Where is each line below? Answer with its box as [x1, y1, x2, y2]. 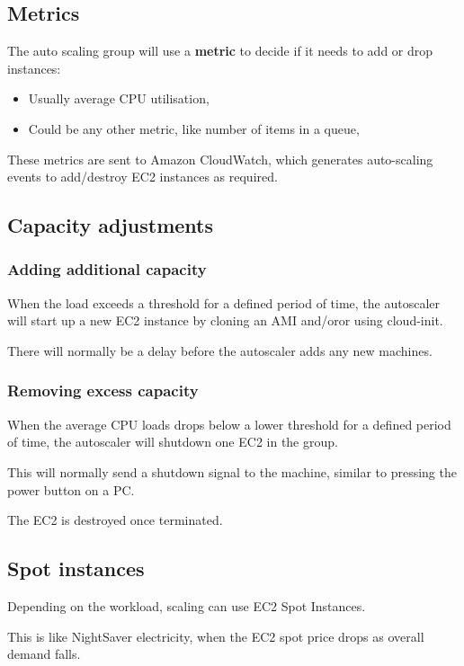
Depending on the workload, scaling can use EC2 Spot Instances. [7, 596, 366, 615]
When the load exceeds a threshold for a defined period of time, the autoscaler [7, 293, 441, 312]
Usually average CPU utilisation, [28, 89, 210, 108]
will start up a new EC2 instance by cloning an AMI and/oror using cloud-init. [7, 311, 443, 330]
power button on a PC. [7, 480, 135, 499]
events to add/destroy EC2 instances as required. [7, 167, 278, 186]
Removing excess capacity [7, 379, 199, 402]
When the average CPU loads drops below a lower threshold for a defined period [7, 414, 451, 433]
